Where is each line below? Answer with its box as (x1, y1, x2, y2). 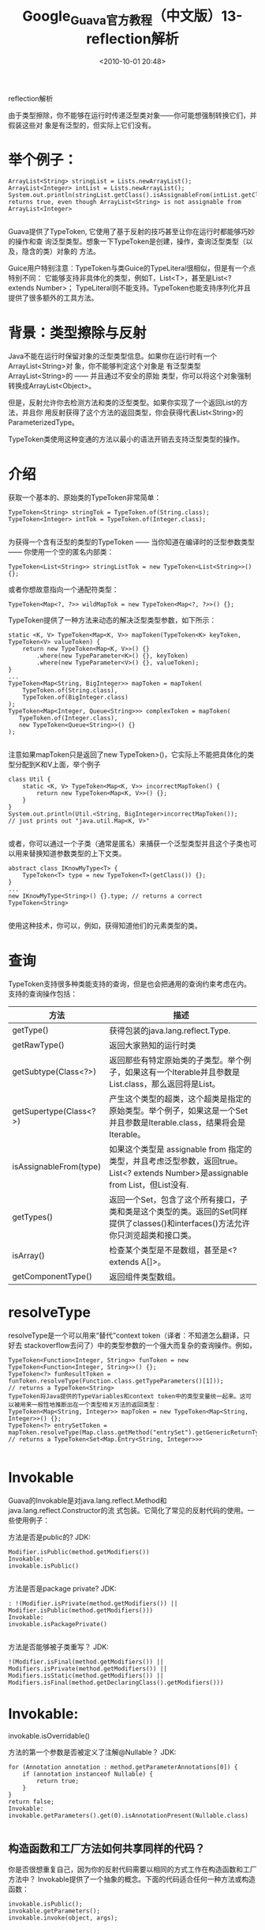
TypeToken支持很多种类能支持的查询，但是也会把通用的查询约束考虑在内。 (8, 979, 251, 989)
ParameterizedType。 (8, 418, 79, 427)
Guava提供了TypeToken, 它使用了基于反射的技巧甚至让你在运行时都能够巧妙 (8, 227, 255, 237)
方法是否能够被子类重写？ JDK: (8, 1642, 109, 1652)
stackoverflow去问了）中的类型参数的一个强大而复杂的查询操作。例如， (23, 1341, 256, 1350)
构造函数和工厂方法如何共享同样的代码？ (8, 1842, 205, 1856)
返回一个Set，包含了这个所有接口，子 (109, 1194, 248, 1205)
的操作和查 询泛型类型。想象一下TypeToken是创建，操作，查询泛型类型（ (8, 237, 246, 246)
